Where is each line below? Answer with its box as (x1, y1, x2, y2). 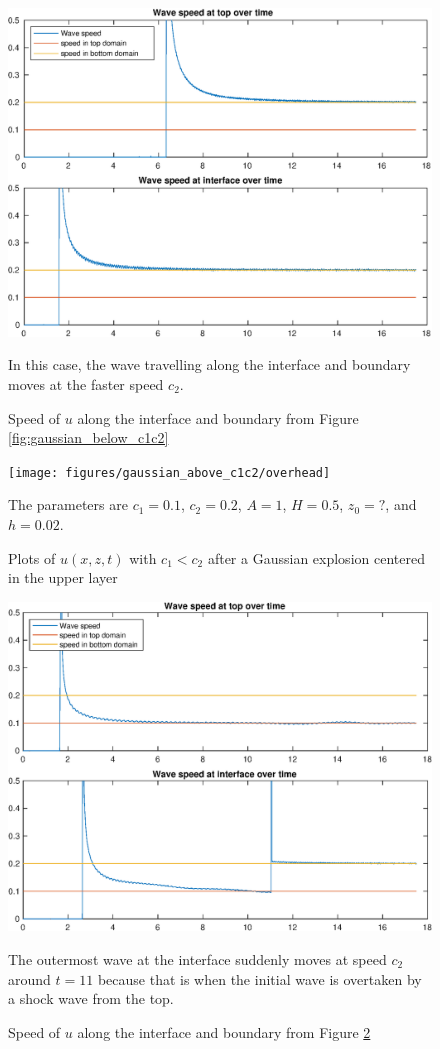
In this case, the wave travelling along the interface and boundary (8, 354, 411, 375)
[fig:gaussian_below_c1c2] (8, 427, 169, 448)
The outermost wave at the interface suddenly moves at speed (8, 948, 387, 969)
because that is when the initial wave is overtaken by (97, 968, 422, 989)
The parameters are (8, 494, 128, 515)
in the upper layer (8, 567, 118, 588)
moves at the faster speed (8, 373, 164, 394)
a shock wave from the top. (8, 988, 174, 1009)
